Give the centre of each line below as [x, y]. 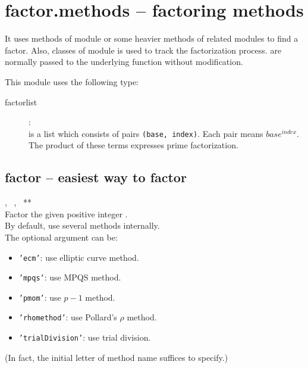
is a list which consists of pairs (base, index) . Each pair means [146, 133]
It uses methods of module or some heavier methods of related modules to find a [152, 38]
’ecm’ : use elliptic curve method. [79, 257]
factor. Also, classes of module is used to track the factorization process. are [143, 50]
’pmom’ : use [40, 297]
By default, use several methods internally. [82, 225]
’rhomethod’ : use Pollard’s [68, 317]
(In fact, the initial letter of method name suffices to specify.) [117, 357]
